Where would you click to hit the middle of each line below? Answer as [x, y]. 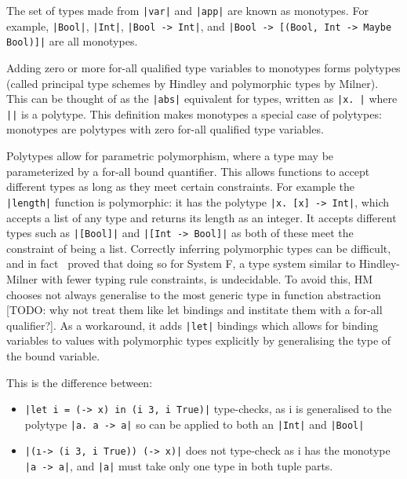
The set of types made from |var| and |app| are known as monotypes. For [187, 10]
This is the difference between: [80, 382]
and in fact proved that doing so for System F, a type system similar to [181, 263]
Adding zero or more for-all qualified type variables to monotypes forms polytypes [203, 67]
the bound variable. [53, 355]
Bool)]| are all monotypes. [72, 41]
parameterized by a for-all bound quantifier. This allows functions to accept [188, 171]
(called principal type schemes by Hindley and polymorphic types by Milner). [193, 83]
